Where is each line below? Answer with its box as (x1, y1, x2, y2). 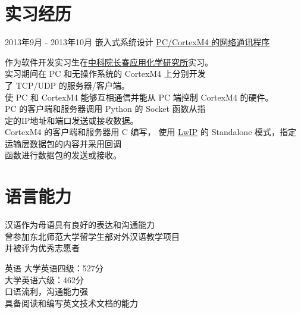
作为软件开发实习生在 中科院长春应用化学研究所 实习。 (5, 55, 213, 68)
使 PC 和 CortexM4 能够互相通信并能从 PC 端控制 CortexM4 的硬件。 (5, 90, 274, 103)
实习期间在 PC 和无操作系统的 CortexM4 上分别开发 (5, 67, 206, 80)
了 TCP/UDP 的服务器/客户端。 (5, 79, 130, 91)
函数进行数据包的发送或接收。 (5, 149, 121, 161)
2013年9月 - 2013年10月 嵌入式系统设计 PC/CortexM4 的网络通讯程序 (5, 36, 270, 48)
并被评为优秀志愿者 (5, 242, 80, 254)
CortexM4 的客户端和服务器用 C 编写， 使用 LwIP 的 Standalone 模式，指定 (5, 126, 297, 138)
